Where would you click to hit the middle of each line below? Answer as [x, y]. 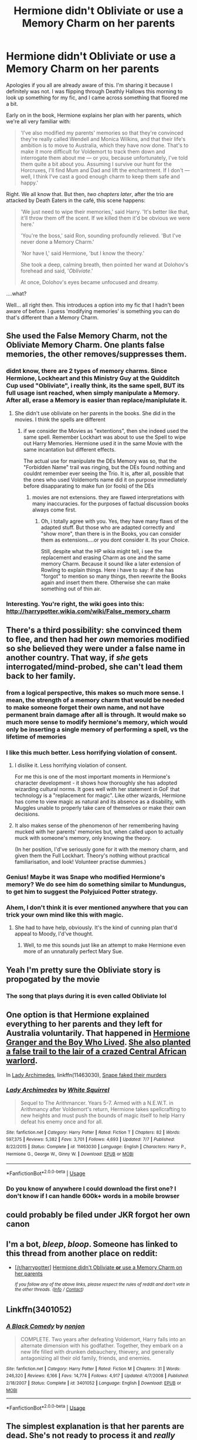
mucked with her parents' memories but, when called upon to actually [99, 832]
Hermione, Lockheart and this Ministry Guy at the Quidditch [93, 378]
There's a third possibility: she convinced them [94, 630]
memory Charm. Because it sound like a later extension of [111, 563]
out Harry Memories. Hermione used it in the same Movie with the [103, 443]
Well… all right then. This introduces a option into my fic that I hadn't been [95, 305]
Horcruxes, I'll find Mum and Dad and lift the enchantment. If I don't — [105, 170]
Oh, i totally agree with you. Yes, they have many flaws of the [115, 521]
